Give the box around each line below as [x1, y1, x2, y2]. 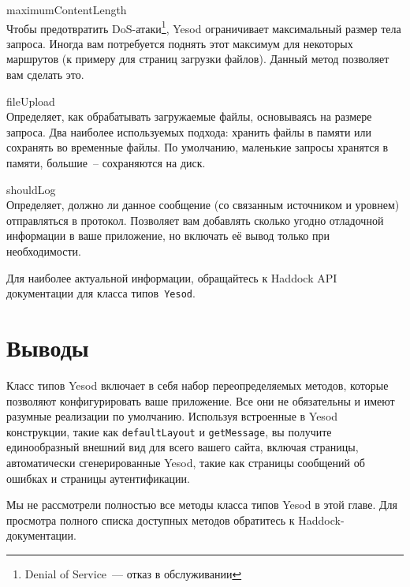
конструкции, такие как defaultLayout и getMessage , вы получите [6, 423, 332, 439]
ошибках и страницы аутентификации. [6, 469, 190, 486]
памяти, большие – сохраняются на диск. [6, 155, 206, 170]
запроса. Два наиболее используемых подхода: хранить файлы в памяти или [6, 123, 372, 140]
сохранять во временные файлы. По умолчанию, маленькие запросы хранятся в [6, 139, 389, 155]
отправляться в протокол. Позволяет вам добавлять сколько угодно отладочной [6, 211, 384, 228]
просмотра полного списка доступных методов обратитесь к [6, 511, 295, 528]
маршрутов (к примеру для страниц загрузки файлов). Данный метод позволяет [6, 50, 389, 67]
